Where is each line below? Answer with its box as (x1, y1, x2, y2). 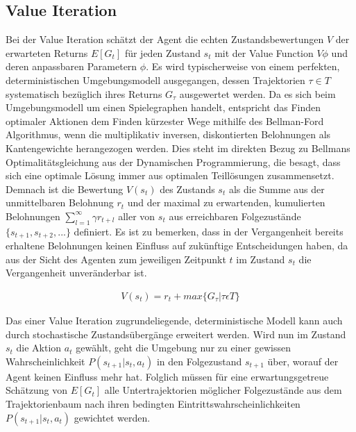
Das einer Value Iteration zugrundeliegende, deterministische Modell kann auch (6, 313, 343, 327)
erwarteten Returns (6, 45, 88, 60)
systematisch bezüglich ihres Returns (6, 86, 162, 101)
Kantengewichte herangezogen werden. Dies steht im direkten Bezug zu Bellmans (6, 140, 350, 155)
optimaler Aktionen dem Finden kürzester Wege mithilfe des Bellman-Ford (6, 113, 324, 128)
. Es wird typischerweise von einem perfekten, (146, 59, 340, 74)
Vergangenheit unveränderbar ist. (6, 265, 147, 280)
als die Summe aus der (228, 181, 325, 196)
